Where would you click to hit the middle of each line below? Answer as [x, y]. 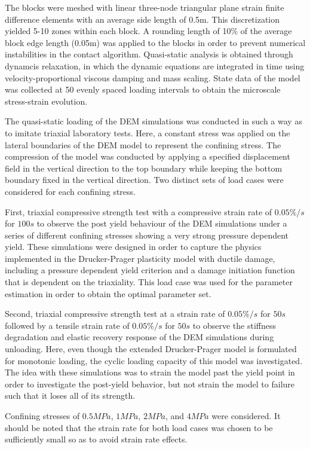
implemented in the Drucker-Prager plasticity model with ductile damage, [140, 258]
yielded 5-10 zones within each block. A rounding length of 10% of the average [148, 31]
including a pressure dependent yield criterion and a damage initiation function [150, 270]
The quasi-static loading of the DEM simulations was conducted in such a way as [154, 121]
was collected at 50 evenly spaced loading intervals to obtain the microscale [143, 89]
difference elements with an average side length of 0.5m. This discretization [142, 19]
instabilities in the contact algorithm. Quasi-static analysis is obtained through [149, 54]
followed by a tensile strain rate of [67, 325]
